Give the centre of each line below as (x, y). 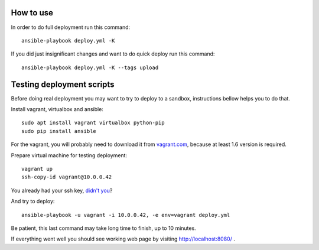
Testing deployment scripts (63, 84)
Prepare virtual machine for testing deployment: (69, 155)
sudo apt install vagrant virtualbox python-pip (93, 123)
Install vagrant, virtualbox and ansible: (57, 109)
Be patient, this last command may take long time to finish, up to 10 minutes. (103, 228)
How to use (32, 13)
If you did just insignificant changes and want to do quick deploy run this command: (113, 54)
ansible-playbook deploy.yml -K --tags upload (90, 67)
